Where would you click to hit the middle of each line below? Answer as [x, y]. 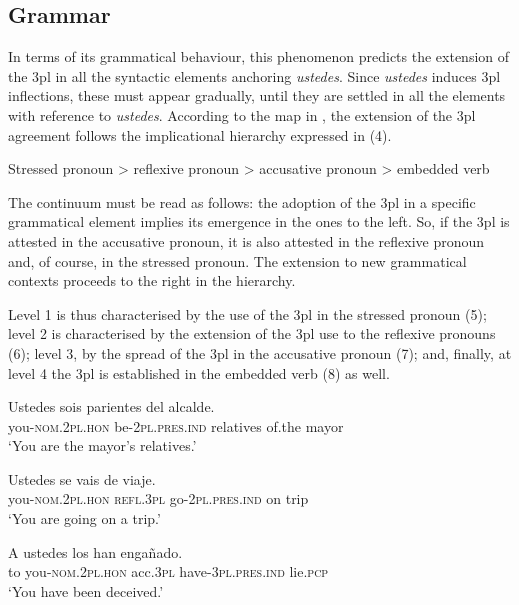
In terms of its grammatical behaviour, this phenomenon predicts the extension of [259, 56]
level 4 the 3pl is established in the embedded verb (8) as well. [199, 372]
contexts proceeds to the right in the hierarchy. [152, 280]
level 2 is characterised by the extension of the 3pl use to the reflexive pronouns [252, 333]
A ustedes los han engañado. [95, 551]
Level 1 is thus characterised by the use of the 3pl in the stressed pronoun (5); [247, 313]
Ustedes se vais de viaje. [82, 478]
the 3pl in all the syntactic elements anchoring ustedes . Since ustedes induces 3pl [254, 75]
